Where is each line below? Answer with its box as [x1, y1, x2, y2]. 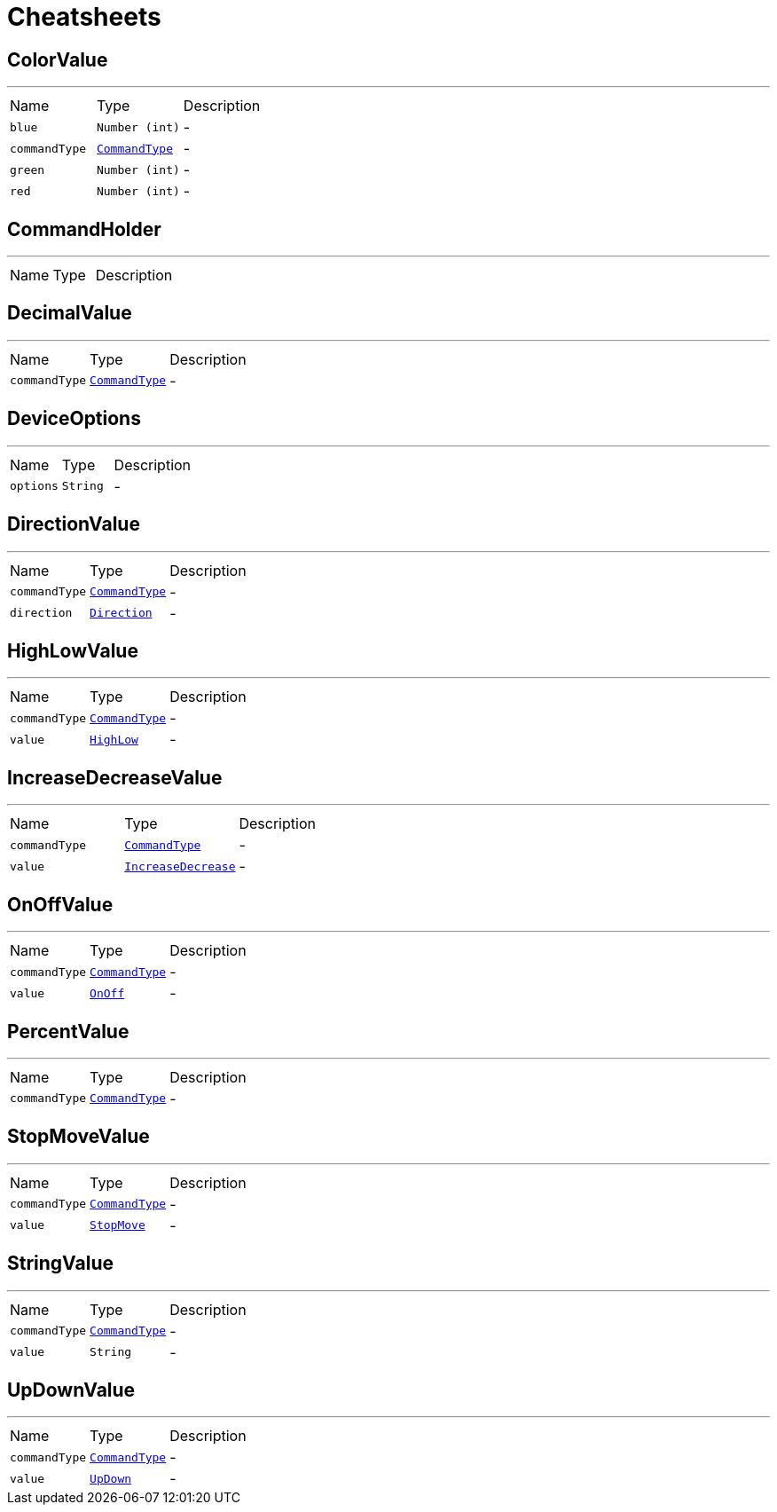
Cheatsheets [7, 2, 161, 32]
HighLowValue [7, 639, 138, 662]
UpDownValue [7, 1379, 136, 1402]
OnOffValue [7, 893, 114, 916]
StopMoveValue [7, 1125, 150, 1148]
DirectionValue [7, 513, 140, 536]
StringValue [7, 1252, 114, 1275]
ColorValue [7, 48, 108, 71]
